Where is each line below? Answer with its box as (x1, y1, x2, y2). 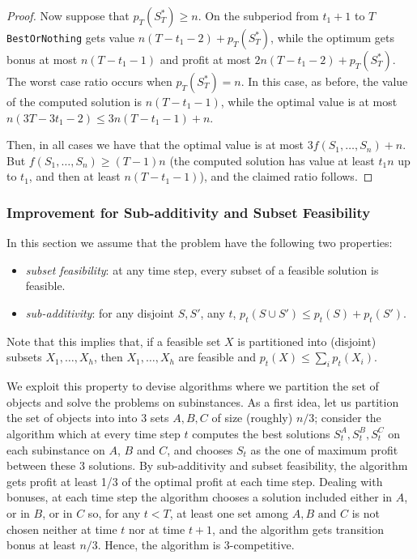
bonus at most (6, 51, 78, 67)
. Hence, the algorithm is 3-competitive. (97, 536, 295, 553)
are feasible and (178, 348, 256, 365)
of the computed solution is (6, 93, 142, 109)
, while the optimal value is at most (220, 93, 398, 109)
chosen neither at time (6, 520, 117, 537)
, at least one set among (169, 504, 289, 521)
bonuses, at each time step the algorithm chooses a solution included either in (6, 489, 393, 506)
